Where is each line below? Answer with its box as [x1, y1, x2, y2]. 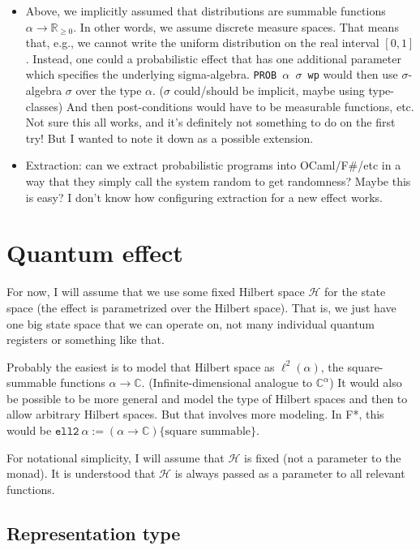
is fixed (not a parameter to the [244, 449, 401, 466]
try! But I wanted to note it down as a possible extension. [25, 129, 314, 146]
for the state [324, 283, 386, 300]
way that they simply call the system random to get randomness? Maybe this [25, 173, 411, 189]
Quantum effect [6, 236, 183, 269]
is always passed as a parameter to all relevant [174, 465, 405, 482]
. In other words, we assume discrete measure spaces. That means [73, 18, 399, 35]
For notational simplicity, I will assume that [6, 449, 225, 466]
